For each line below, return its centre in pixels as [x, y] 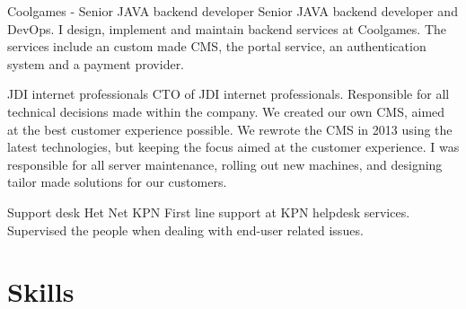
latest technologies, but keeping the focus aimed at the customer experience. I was [233, 147]
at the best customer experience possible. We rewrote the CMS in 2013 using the [230, 129]
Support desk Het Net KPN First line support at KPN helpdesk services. [209, 212]
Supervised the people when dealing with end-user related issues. [185, 230]
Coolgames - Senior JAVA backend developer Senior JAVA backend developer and [233, 11]
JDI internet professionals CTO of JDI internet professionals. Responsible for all [229, 94]
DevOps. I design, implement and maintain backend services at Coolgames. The [227, 28]
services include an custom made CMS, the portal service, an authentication [217, 46]
